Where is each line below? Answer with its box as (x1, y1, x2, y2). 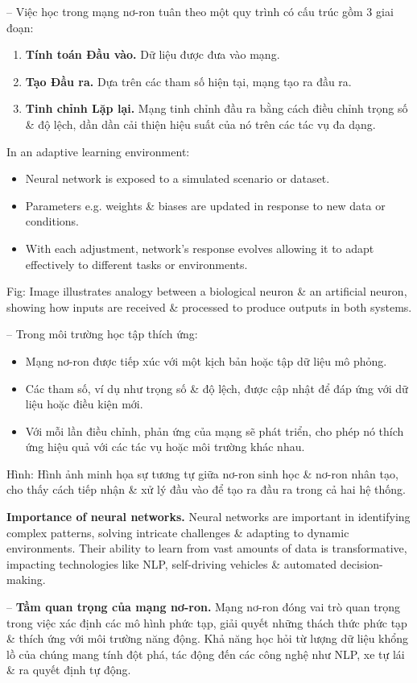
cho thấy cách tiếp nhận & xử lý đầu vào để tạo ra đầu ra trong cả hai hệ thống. (6, 481, 406, 498)
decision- (340, 555, 383, 572)
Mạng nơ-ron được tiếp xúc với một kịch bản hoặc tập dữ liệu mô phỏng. (25, 352, 387, 369)
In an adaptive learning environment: (6, 143, 190, 159)
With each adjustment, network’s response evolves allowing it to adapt (25, 239, 374, 256)
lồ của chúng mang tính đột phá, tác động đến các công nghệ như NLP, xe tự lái (6, 645, 405, 662)
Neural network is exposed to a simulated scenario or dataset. (25, 170, 330, 187)
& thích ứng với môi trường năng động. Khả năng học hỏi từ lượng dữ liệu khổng (6, 630, 409, 647)
